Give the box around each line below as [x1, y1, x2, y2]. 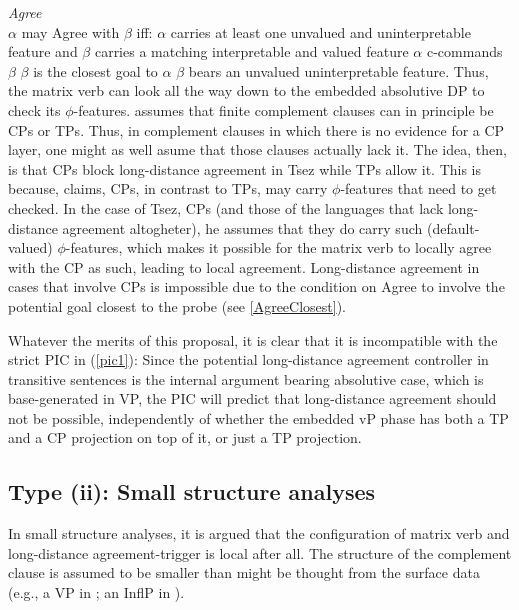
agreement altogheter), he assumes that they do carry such [62, 217, 423, 238]
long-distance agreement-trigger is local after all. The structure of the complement [8, 542, 512, 563]
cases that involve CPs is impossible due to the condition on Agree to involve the [8, 276, 505, 297]
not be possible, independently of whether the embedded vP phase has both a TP [8, 407, 509, 428]
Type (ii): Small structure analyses [8, 476, 376, 507]
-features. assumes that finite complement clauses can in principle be [73, 99, 494, 120]
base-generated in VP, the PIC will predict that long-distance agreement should [8, 388, 497, 409]
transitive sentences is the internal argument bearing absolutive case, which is [8, 368, 484, 389]
